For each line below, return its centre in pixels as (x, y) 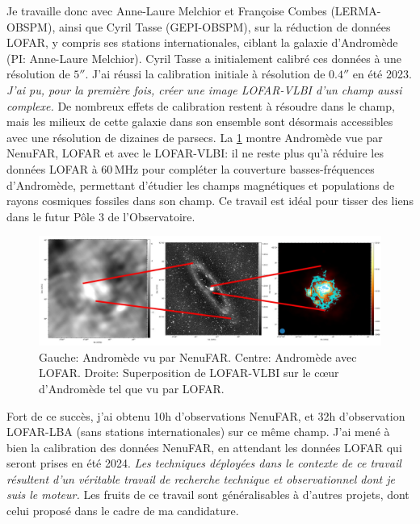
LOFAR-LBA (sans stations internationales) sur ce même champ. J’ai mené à (198, 432)
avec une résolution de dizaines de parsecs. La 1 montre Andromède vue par (195, 137)
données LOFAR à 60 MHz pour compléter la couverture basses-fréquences (191, 168)
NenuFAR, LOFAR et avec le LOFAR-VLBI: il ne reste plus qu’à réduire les (195, 153)
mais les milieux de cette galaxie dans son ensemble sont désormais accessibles (200, 122)
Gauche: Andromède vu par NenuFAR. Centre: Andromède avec (198, 356)
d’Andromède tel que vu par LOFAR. (132, 388)
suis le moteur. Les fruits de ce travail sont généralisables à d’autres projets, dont (208, 495)
